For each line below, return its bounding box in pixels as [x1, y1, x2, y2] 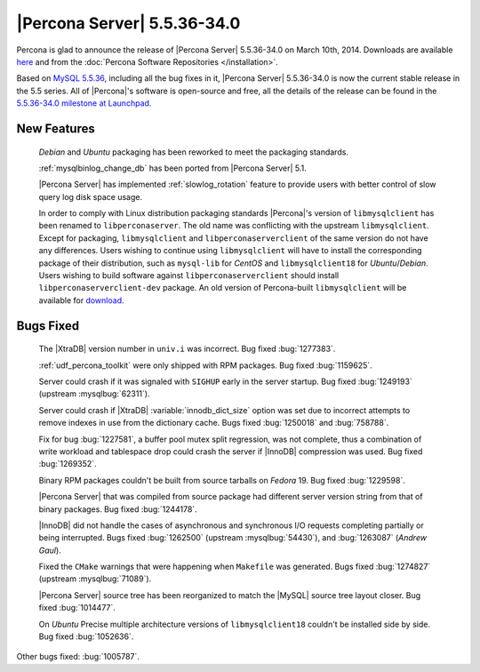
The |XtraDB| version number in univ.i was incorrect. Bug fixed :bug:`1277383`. [38, 343, 336, 355]
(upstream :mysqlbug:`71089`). [38, 573, 152, 584]
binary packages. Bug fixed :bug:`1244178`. [38, 503, 197, 515]
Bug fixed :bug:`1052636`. [38, 631, 134, 642]
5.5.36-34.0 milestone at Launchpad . [16, 98, 152, 108]
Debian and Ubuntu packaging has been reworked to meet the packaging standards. [38, 147, 348, 157]
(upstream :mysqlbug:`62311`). [38, 388, 150, 399]
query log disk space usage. [38, 191, 142, 202]
